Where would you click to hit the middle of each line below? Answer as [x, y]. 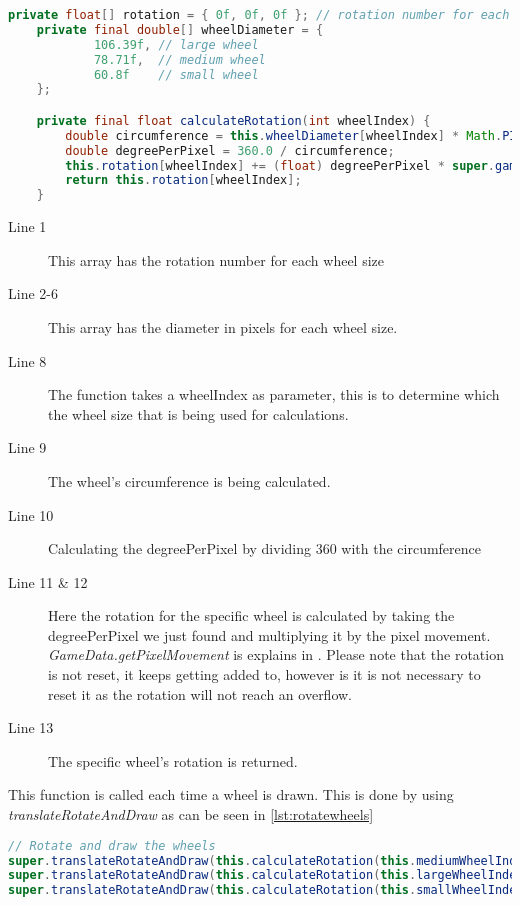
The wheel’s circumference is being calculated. [189, 480]
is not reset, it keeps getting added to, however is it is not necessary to [264, 674]
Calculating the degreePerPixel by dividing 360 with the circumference [265, 548]
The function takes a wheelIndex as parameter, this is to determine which [274, 394]
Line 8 [27, 360]
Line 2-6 [33, 293]
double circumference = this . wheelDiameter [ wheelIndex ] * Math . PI [291, 135]
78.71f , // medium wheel [179, 59]
